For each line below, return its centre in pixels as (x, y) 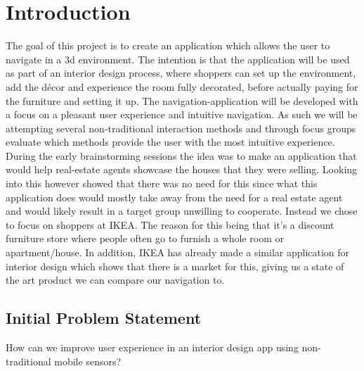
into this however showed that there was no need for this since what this (162, 183)
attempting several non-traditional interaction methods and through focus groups (181, 128)
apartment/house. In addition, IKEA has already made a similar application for (178, 252)
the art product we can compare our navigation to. (115, 280)
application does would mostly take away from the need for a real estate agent (174, 197)
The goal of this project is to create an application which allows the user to (168, 45)
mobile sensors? (88, 361)
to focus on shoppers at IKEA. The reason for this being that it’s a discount (170, 224)
